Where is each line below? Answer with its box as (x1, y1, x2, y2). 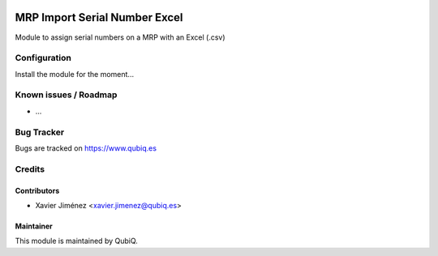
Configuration (15, 53, 72, 64)
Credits (15, 163, 45, 174)
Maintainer (15, 221, 53, 231)
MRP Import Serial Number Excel (15, 11, 183, 24)
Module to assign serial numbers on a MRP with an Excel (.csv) (15, 32, 226, 42)
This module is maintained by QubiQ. (15, 236, 138, 246)
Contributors (15, 186, 60, 195)
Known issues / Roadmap (15, 89, 118, 100)
